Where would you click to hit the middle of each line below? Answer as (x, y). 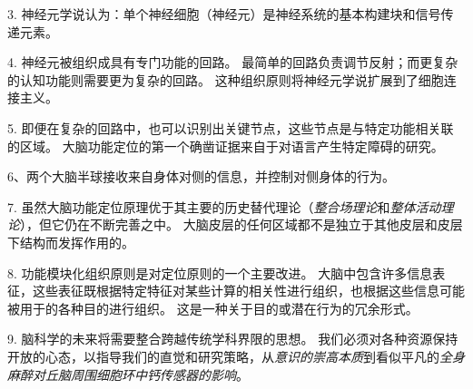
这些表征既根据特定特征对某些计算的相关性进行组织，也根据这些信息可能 (248, 291)
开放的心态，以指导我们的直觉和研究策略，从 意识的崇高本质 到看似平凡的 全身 (236, 356)
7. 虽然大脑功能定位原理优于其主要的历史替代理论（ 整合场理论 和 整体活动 (224, 206)
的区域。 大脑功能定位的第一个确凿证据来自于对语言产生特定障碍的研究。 (226, 146)
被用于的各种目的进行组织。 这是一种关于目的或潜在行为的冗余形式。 (213, 308)
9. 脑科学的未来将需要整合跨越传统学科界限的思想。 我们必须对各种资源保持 (233, 339)
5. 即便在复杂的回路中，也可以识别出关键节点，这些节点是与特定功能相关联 (231, 127)
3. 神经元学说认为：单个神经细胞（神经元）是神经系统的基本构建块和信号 (224, 14)
